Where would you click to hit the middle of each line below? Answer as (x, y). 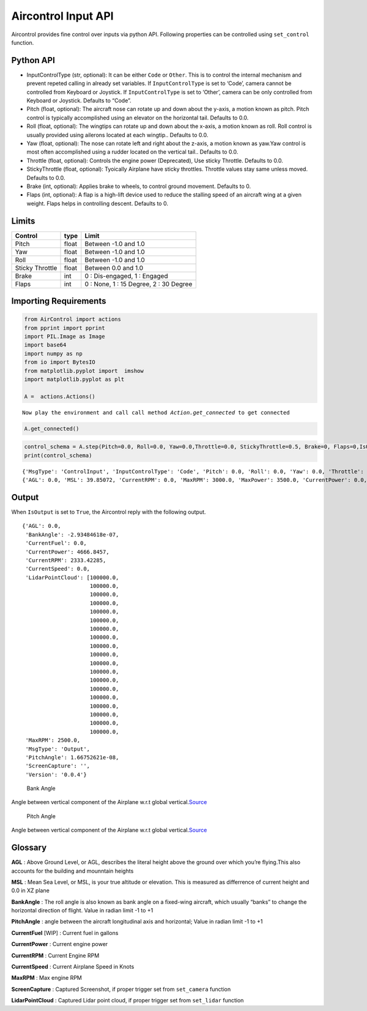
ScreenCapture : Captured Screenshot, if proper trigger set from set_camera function (121, 989)
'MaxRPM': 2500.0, (53, 740)
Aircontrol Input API (62, 16)
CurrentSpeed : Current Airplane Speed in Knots (73, 967)
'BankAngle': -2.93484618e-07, (72, 535)
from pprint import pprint (65, 328)
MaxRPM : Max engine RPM (46, 978)
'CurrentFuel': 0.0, (56, 543)
